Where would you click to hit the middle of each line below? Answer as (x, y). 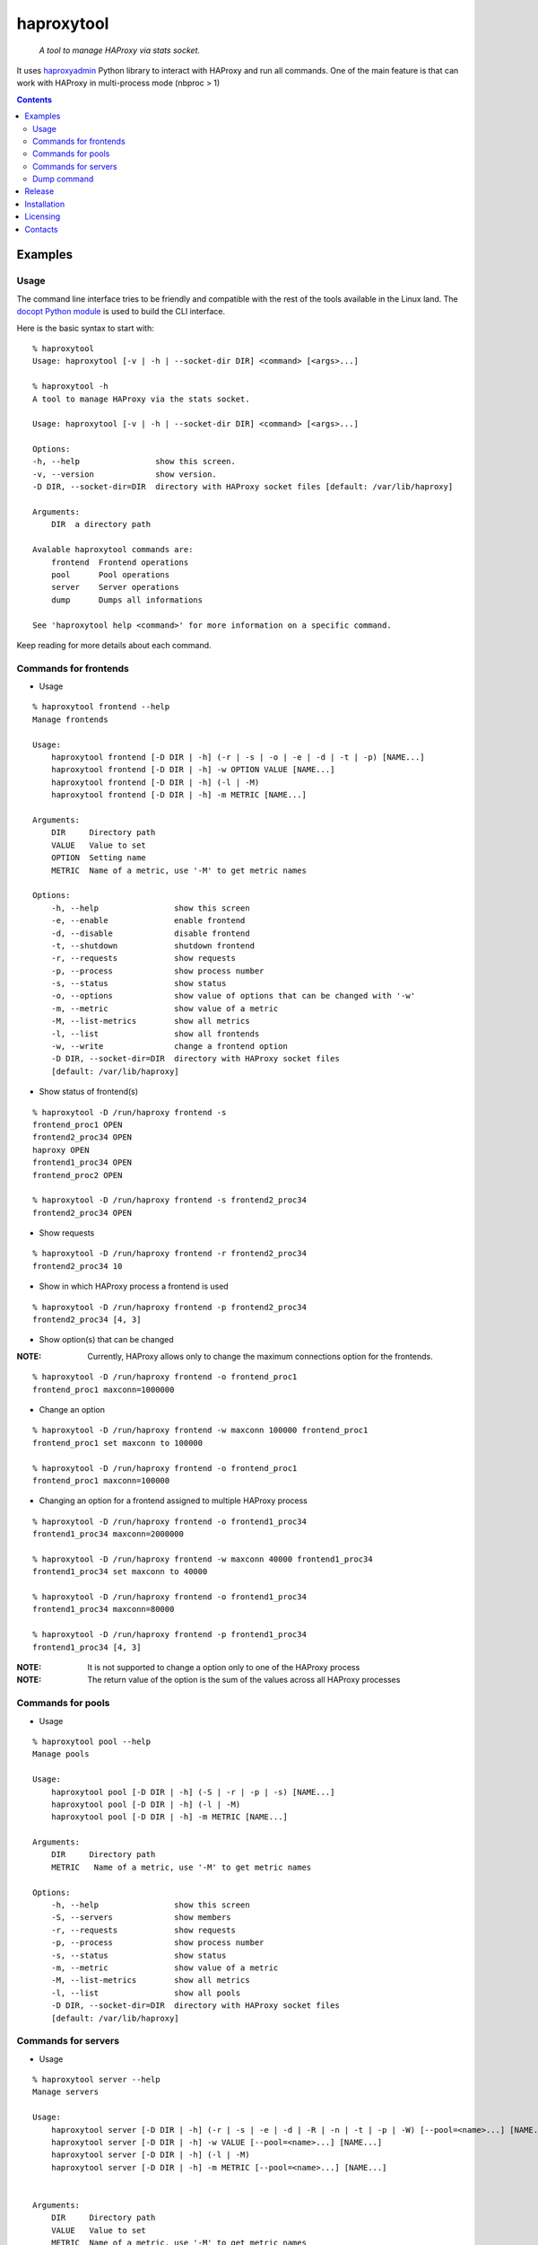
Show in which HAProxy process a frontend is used (134, 1286)
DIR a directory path (101, 524)
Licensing (43, 216)
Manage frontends (70, 719)
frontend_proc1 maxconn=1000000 (104, 1389)
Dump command (63, 179)
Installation (45, 204)
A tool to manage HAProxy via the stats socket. (141, 399)
